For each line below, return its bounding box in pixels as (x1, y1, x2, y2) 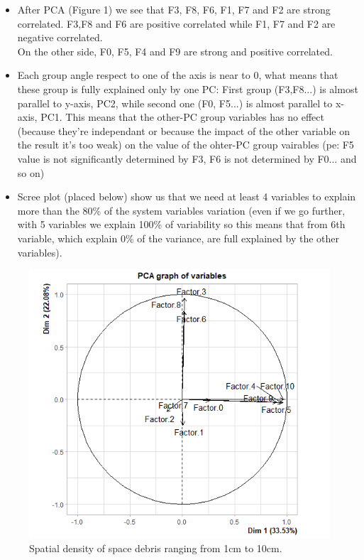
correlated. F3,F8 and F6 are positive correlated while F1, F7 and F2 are (17, 16, 336, 31)
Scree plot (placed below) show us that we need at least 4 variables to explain (17, 189, 356, 204)
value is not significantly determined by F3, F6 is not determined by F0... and (17, 151, 357, 166)
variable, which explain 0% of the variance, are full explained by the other (17, 230, 340, 245)
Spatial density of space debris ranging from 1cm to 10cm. (29, 541, 282, 556)
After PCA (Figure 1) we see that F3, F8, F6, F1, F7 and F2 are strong (17, 2, 331, 16)
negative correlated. (17, 30, 103, 45)
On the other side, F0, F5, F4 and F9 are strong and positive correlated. (17, 43, 333, 58)
